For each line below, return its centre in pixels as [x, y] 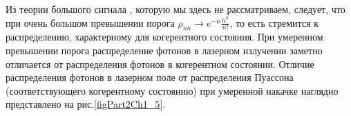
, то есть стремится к [274, 22]
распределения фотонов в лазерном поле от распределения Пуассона [150, 77]
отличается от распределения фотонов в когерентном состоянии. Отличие [160, 63]
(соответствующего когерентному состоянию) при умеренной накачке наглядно [172, 90]
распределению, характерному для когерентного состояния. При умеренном [164, 37]
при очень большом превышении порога [90, 22]
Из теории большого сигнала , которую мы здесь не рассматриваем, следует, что [175, 9]
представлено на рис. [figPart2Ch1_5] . [86, 104]
